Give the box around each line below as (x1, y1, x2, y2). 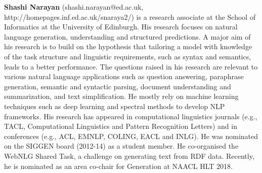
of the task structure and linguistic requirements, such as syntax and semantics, (4, 51, 251, 61)
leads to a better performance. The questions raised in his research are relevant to (4, 61, 258, 72)
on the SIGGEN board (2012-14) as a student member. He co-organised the (4, 141, 239, 151)
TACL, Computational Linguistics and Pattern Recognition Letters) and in (4, 121, 237, 131)
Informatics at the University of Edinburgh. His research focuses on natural (4, 21, 238, 32)
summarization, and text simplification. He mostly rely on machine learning (4, 91, 239, 101)
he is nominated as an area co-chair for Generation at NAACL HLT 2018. (4, 160, 233, 171)
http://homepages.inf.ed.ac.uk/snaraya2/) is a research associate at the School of (4, 11, 256, 22)
